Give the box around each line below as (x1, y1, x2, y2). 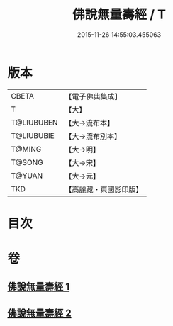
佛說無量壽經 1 (7, 281, 70, 293)
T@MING (11, 144, 42, 154)
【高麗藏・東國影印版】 (65, 184, 143, 194)
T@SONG (11, 157, 44, 167)
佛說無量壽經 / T (72, 6, 167, 23)
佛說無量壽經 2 (7, 307, 72, 319)
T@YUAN (11, 171, 43, 181)
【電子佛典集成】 (65, 91, 122, 101)
